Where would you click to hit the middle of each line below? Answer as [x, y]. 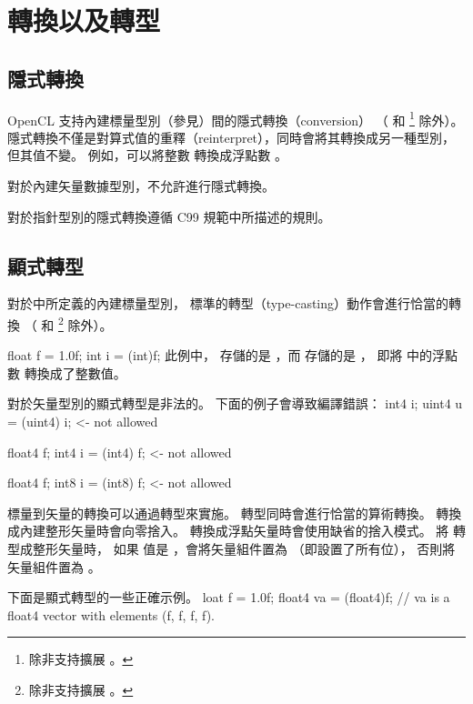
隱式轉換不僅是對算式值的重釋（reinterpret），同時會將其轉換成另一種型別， [231, 137]
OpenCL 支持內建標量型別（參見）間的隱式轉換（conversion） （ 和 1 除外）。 [236, 118]
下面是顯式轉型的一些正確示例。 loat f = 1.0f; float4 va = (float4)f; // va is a [229, 597]
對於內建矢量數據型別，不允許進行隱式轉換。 [141, 186]
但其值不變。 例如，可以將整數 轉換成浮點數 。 [147, 155]
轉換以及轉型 [84, 20]
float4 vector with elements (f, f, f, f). [111, 614]
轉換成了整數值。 [75, 372]
